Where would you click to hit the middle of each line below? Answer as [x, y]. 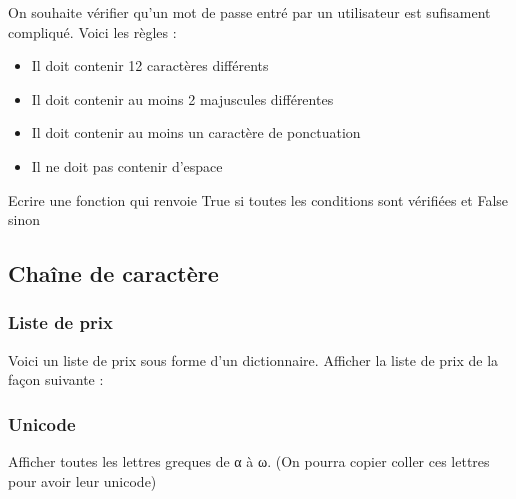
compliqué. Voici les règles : [92, 31]
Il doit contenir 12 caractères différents [150, 65]
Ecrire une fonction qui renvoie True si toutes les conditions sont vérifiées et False [258, 199]
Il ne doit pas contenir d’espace [127, 165]
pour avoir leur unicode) [82, 480]
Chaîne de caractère [113, 273]
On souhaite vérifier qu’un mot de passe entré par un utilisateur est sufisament [249, 12]
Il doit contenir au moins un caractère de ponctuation [196, 132]
